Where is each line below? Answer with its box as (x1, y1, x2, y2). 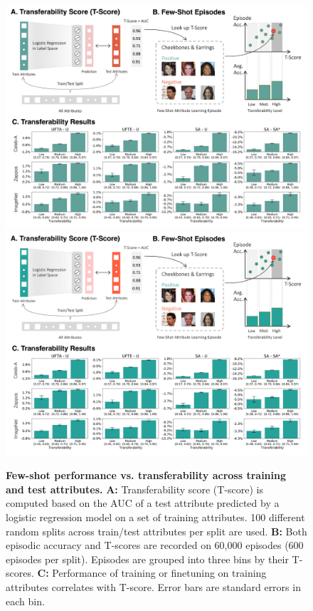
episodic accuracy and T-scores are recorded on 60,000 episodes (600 (6, 538, 304, 553)
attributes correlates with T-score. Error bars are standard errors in (6, 580, 301, 594)
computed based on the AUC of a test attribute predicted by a (6, 496, 280, 510)
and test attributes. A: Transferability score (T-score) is (6, 481, 264, 496)
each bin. (6, 593, 45, 608)
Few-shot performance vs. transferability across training (6, 468, 287, 483)
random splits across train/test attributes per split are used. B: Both (6, 523, 307, 538)
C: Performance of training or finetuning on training (37, 565, 267, 580)
